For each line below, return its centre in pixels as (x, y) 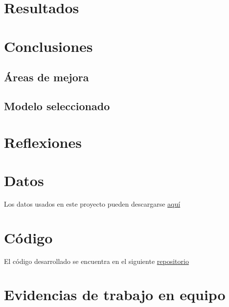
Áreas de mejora (46, 77)
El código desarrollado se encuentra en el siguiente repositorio (96, 261)
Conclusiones (48, 46)
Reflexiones (43, 142)
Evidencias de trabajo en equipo (115, 295)
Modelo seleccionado (57, 106)
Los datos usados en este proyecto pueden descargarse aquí (92, 203)
